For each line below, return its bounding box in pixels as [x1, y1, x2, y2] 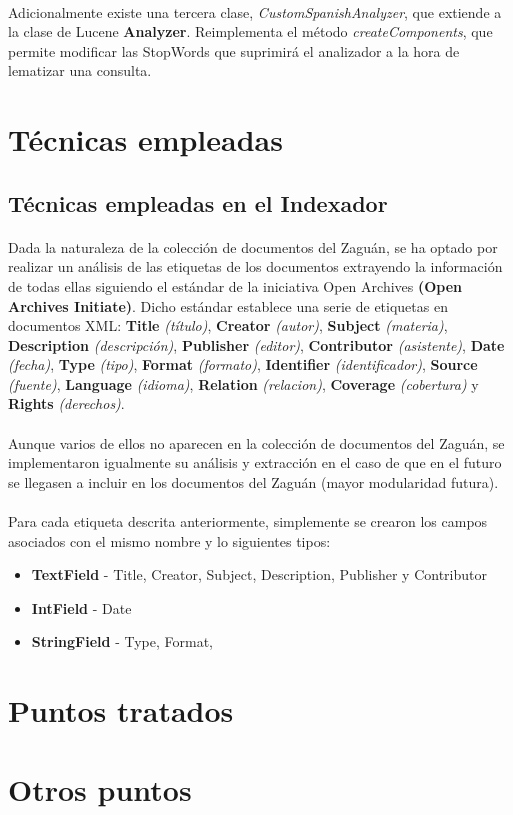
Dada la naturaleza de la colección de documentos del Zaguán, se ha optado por [8, 236, 498, 257]
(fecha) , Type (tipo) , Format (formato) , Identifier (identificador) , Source [8, 354, 478, 375]
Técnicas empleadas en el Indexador [8, 187, 388, 218]
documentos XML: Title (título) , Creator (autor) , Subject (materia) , [8, 315, 448, 336]
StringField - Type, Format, [31, 631, 214, 652]
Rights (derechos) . [8, 393, 125, 414]
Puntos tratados [8, 690, 234, 731]
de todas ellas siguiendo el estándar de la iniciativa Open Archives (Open [8, 275, 463, 296]
